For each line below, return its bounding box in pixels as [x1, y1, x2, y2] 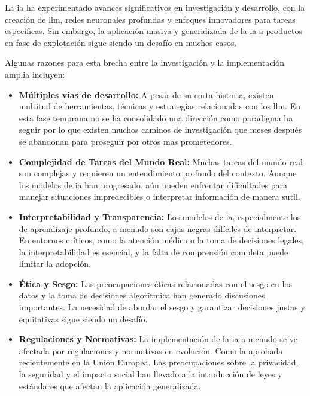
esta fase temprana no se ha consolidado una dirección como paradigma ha [19, 111, 293, 124]
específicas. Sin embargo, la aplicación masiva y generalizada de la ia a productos [5, 25, 303, 37]
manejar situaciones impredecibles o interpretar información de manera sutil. [19, 190, 300, 203]
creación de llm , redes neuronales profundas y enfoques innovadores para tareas [5, 13, 296, 25]
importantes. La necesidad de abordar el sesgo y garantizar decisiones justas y [19, 301, 305, 313]
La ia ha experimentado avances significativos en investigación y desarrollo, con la [5, 1, 305, 13]
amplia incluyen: [5, 68, 65, 80]
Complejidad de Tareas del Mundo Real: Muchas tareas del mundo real [19, 155, 303, 167]
